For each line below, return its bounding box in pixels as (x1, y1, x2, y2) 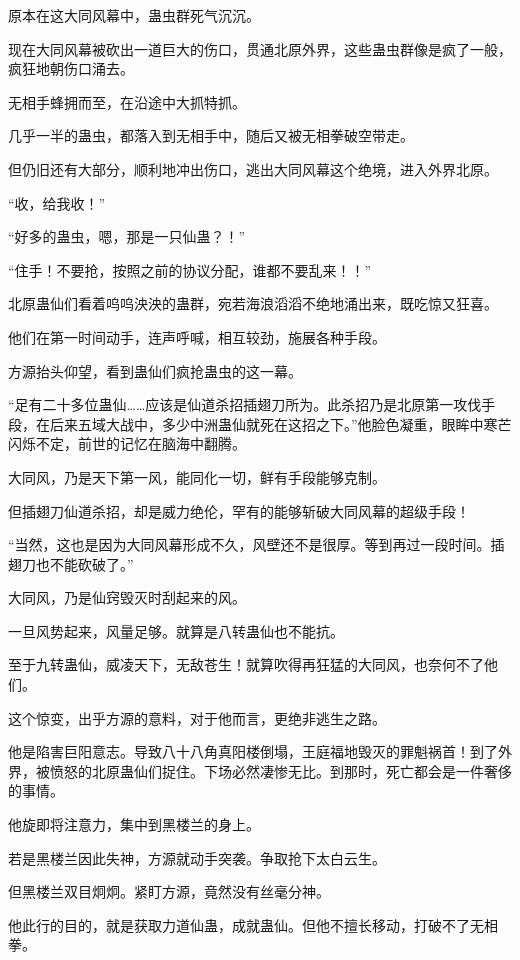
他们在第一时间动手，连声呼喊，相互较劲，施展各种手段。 (8, 326, 386, 347)
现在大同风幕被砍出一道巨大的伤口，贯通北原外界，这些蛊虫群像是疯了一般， (8, 38, 512, 59)
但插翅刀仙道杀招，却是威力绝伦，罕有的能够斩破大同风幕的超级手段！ (8, 500, 470, 521)
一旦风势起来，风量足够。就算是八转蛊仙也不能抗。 (8, 620, 344, 641)
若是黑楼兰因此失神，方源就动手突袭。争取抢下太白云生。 (8, 847, 386, 868)
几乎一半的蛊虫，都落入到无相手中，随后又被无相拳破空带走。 (8, 125, 414, 146)
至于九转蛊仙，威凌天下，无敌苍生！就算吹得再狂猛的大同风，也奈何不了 (8, 654, 484, 675)
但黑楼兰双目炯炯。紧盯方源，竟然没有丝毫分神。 (8, 881, 330, 902)
